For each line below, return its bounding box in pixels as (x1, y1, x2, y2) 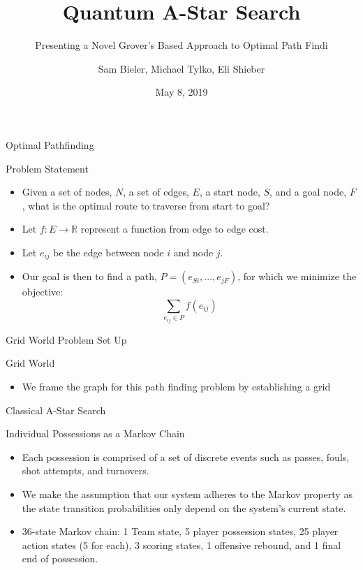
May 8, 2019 (155, 85, 208, 99)
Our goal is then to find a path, (22, 269, 157, 284)
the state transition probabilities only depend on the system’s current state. (22, 500, 346, 515)
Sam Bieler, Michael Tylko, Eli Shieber (98, 61, 265, 75)
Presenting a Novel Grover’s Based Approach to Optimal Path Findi (35, 38, 328, 52)
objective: (22, 284, 64, 299)
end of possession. (22, 551, 98, 566)
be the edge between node (53, 244, 164, 259)
